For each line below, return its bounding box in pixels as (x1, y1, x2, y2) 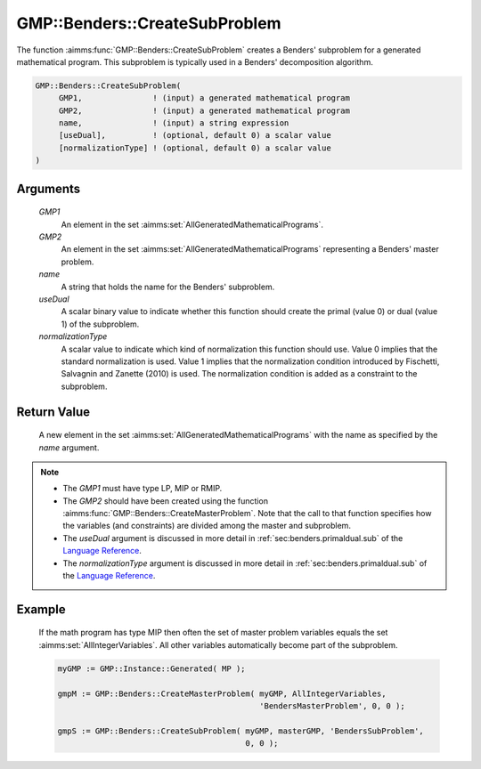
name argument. (38, 441, 100, 453)
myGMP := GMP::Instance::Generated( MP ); (57, 663, 246, 674)
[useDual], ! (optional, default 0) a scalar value (58, 130, 331, 141)
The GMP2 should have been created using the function (62, 495, 269, 506)
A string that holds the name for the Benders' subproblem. (61, 281, 275, 292)
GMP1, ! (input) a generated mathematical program (58, 93, 351, 103)
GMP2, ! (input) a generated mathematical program (58, 105, 351, 116)
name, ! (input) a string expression (58, 118, 289, 128)
